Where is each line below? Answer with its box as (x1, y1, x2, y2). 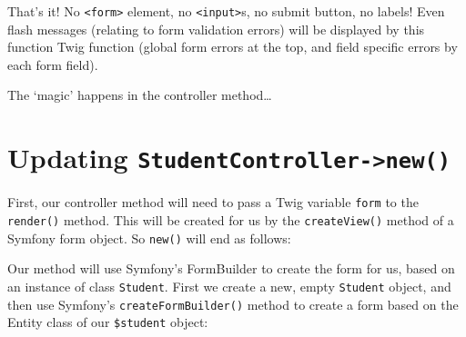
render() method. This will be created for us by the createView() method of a (7, 210, 454, 229)
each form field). (7, 55, 98, 74)
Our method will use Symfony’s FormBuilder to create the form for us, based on (7, 259, 455, 278)
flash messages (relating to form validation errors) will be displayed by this (7, 19, 425, 38)
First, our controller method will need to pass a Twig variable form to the (7, 193, 419, 212)
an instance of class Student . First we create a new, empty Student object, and (7, 276, 451, 295)
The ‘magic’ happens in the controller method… (7, 85, 272, 104)
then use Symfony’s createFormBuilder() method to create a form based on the (7, 294, 459, 313)
